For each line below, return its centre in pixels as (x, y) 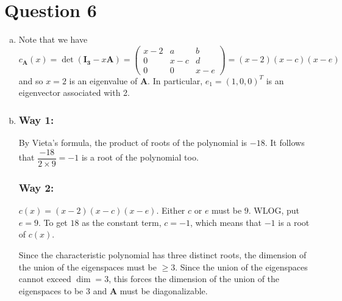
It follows (287, 143)
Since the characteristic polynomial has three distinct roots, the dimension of (162, 254)
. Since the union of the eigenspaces (241, 267)
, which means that (226, 222)
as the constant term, (122, 222)
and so (31, 80)
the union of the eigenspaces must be (87, 267)
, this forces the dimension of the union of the (194, 279)
